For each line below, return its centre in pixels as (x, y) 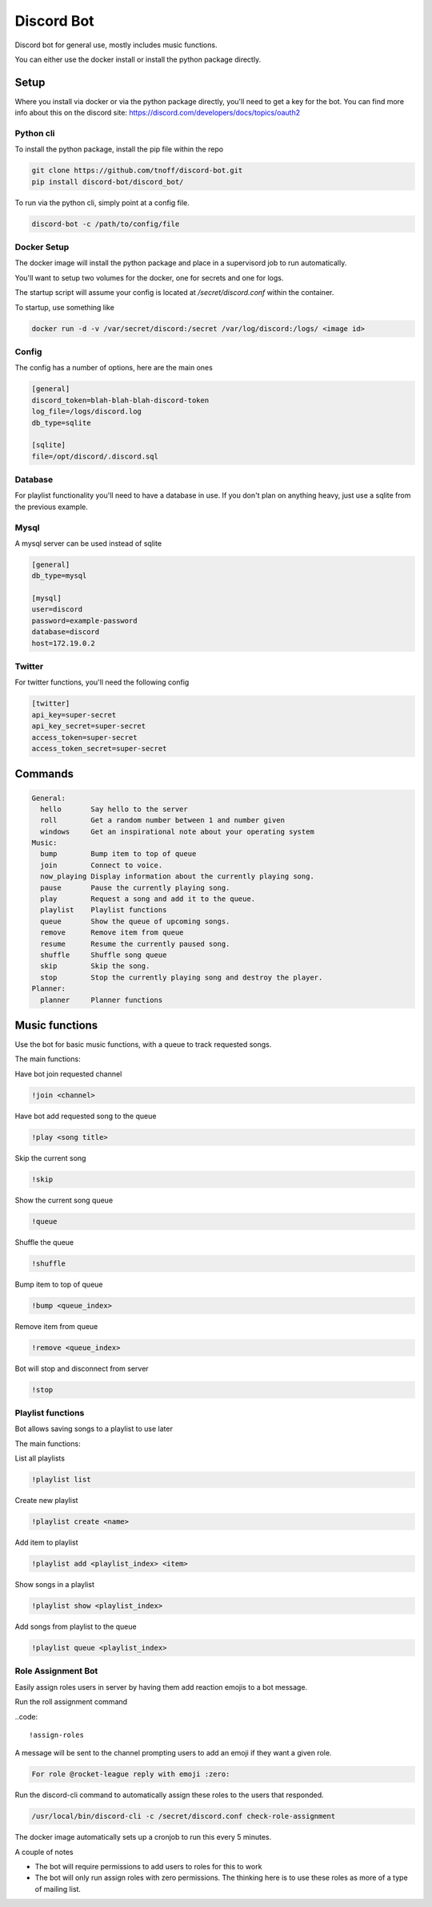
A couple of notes (44, 1852)
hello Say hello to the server (114, 809)
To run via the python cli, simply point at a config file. (102, 202)
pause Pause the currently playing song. (135, 887)
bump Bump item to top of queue (118, 854)
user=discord (57, 610)
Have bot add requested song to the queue (86, 1116)
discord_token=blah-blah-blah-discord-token (120, 400)
